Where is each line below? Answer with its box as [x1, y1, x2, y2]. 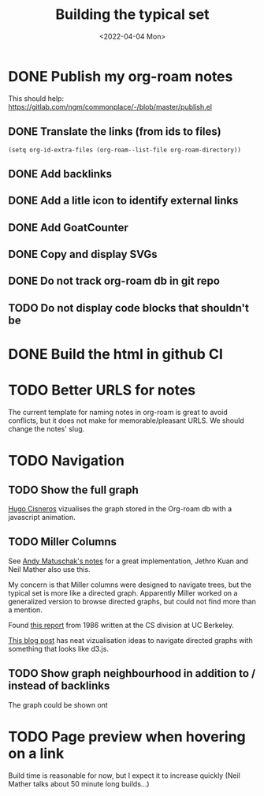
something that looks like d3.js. [8, 644, 109, 653]
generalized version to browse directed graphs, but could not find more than [8, 596, 256, 606]
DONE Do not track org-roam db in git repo [8, 275, 221, 288]
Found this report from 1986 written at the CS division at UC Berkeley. [8, 620, 235, 630]
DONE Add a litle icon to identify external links [8, 194, 239, 207]
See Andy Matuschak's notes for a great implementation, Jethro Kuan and [8, 556, 248, 566]
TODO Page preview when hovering [8, 727, 246, 746]
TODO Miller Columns [8, 535, 117, 549]
